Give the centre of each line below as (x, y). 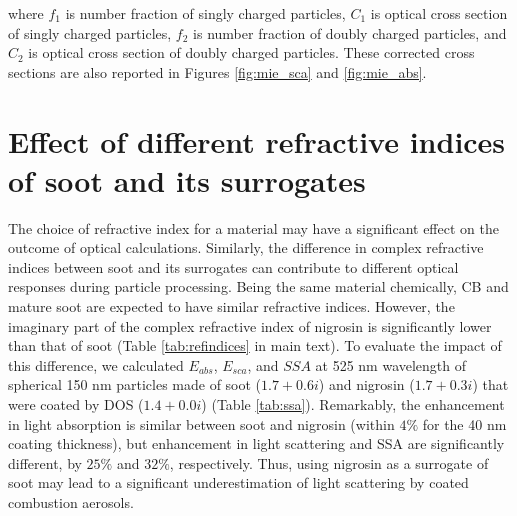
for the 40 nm (464, 423)
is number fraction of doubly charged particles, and (350, 32)
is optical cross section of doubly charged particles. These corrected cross (251, 52)
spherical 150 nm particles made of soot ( (135, 384)
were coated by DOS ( (76, 404)
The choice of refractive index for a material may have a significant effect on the (253, 227)
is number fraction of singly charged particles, (205, 13)
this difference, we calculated (96, 364)
